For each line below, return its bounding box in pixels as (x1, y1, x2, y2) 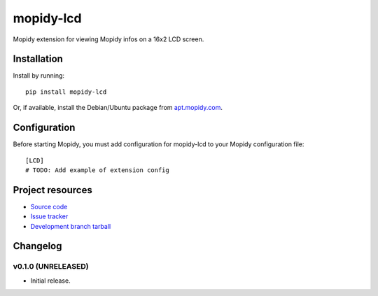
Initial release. (30, 276, 71, 285)
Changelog (13, 240, 62, 252)
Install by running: (13, 71, 65, 80)
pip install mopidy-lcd (25, 87, 107, 96)
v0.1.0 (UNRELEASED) (13, 262, 89, 272)
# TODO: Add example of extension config (25, 166, 169, 174)
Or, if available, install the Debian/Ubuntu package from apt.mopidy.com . (13, 104, 223, 112)
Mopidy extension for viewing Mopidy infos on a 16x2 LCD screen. (13, 35, 204, 43)
